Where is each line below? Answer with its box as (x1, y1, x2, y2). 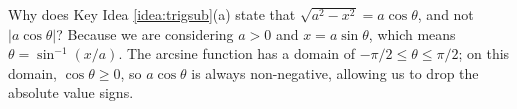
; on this (458, 43, 510, 64)
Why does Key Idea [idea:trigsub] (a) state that (8, 4, 296, 24)
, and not (417, 4, 474, 24)
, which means (368, 23, 456, 44)
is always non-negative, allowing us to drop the (191, 62, 479, 83)
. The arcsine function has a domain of (118, 43, 356, 64)
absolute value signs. (8, 82, 134, 103)
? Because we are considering (56, 23, 234, 44)
